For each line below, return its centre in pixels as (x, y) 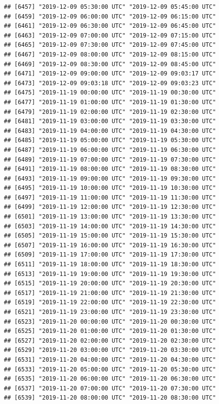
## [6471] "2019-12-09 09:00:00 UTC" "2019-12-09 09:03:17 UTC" (110, 74)
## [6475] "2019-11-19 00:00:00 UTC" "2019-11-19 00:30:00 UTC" (110, 93)
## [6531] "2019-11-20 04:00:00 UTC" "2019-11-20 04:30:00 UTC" (110, 359)
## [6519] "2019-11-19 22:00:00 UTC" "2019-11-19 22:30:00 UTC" (110, 303)
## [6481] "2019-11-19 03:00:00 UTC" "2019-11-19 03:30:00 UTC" (110, 121)
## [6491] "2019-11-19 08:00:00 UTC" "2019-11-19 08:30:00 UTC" (110, 169)
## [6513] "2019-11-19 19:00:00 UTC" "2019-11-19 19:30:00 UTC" (110, 274)
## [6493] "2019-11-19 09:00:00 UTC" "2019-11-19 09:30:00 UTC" (110, 178)
